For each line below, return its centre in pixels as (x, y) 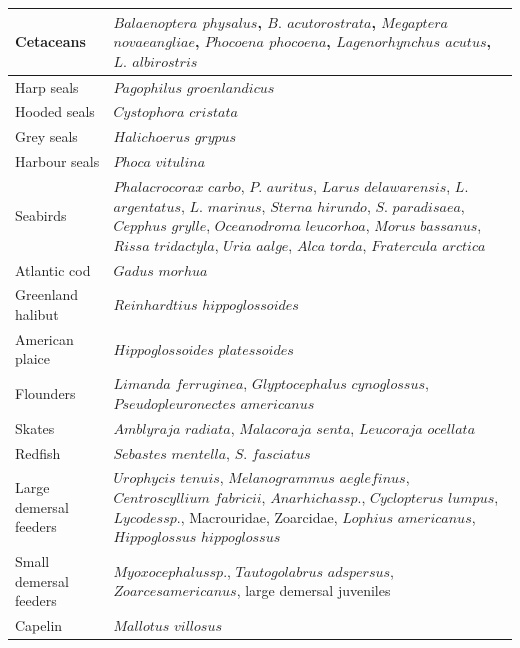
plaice (32, 358)
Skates (35, 427)
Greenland (47, 294)
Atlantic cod (53, 269)
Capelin (39, 625)
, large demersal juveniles (313, 590)
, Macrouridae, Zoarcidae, (259, 516)
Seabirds (41, 215)
